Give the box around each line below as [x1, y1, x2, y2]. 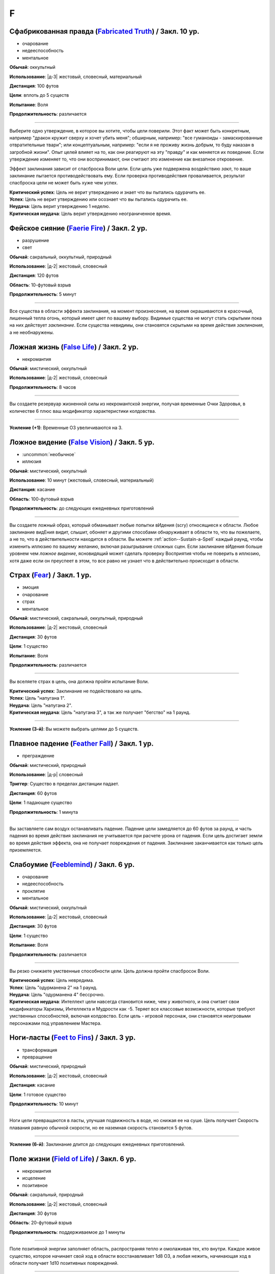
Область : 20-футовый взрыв [9, 1219, 72, 1226]
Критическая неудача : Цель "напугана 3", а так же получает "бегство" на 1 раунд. [9, 709, 191, 715]
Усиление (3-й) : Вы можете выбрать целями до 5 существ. [9, 726, 139, 732]
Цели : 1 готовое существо [9, 1091, 66, 1098]
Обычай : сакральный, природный [9, 1191, 84, 1198]
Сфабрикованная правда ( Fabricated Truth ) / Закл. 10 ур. [9, 27, 200, 36]
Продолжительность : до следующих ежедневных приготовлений [9, 505, 154, 512]
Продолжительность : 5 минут [9, 291, 76, 298]
